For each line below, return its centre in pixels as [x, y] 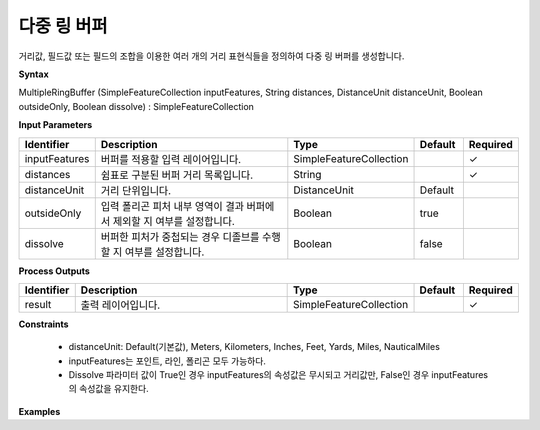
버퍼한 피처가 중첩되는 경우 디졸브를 [180, 237]
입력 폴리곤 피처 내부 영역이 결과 [172, 206]
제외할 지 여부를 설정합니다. [173, 221]
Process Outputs [54, 271]
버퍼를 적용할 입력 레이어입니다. [171, 159]
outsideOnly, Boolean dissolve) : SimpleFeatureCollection [136, 106]
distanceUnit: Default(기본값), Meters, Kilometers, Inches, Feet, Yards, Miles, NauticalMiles [254, 347]
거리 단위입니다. [136, 190]
